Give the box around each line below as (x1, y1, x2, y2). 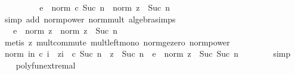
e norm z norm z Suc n (13, 24, 118, 37)
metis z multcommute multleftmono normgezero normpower (4, 35, 230, 48)
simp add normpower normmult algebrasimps (4, 12, 176, 25)
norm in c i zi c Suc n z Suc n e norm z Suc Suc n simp (4, 47, 291, 60)
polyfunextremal (15, 58, 76, 71)
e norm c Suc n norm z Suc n (39, 1, 170, 13)
